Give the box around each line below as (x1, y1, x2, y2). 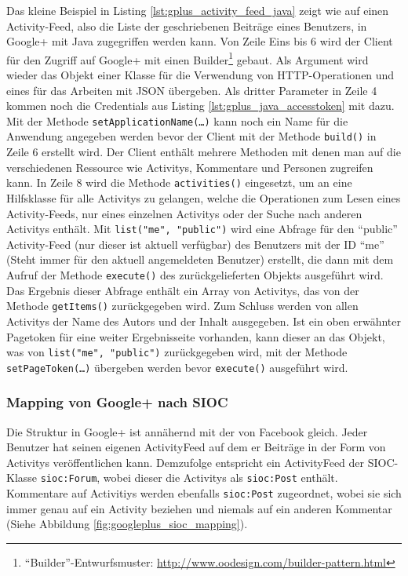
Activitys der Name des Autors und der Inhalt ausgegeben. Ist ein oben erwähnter (6, 312, 402, 329)
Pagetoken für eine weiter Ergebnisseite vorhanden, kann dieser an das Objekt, (6, 328, 385, 345)
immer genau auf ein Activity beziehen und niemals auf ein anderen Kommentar (6, 500, 392, 516)
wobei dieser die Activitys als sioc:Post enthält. (103, 469, 338, 486)
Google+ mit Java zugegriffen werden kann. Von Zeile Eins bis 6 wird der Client (6, 33, 393, 49)
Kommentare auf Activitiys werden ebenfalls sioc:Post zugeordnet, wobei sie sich (6, 485, 402, 501)
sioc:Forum (40, 473, 97, 485)
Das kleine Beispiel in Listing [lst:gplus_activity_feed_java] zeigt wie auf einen (6, 2, 389, 18)
